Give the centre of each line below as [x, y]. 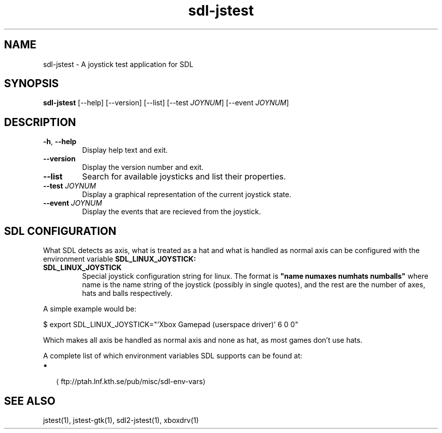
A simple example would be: [90, 309]
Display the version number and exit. [143, 167]
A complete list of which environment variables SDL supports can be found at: [173, 356]
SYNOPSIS [32, 84]
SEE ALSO [30, 401]
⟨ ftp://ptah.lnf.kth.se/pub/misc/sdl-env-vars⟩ [131, 382]
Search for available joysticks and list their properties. [184, 177]
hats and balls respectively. [127, 293]
